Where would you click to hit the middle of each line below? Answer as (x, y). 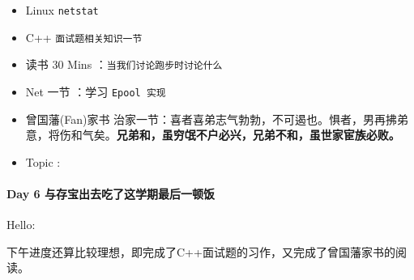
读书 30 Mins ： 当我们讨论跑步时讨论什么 (124, 64)
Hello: (21, 225)
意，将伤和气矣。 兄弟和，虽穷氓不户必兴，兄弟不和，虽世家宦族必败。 (213, 135)
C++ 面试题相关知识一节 (84, 37)
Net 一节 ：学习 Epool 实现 (96, 91)
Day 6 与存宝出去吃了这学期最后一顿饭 (111, 193)
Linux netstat (62, 10)
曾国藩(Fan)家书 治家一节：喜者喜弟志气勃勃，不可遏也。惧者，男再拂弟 (217, 119)
